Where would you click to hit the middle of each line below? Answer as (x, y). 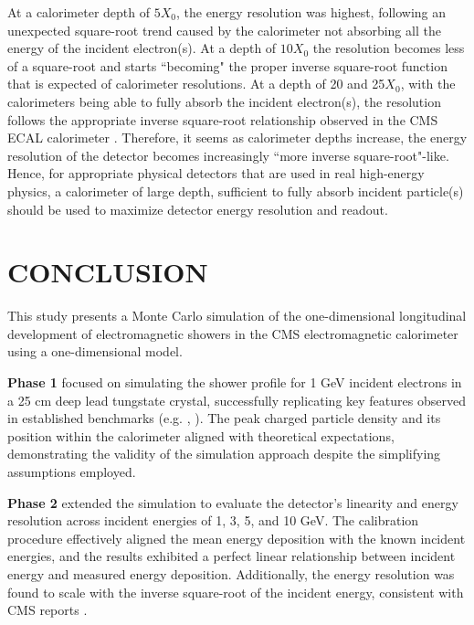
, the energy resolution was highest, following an (311, 12)
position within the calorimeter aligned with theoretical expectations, (201, 435)
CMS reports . (47, 610)
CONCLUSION (108, 272)
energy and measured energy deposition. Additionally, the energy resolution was (231, 573)
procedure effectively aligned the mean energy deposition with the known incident (237, 538)
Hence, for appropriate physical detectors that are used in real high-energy (216, 173)
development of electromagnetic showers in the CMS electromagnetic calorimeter (233, 333)
